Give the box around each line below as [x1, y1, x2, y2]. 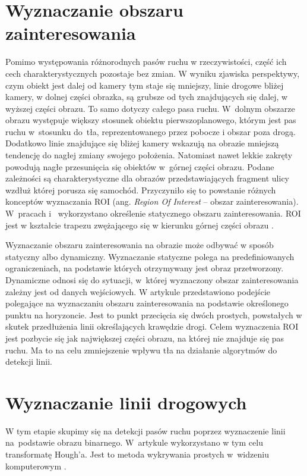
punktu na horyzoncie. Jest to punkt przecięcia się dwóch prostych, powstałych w [5, 308, 302, 321]
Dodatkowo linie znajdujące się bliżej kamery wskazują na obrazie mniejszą [5, 137, 279, 149]
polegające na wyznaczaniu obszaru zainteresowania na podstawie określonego [5, 297, 289, 309]
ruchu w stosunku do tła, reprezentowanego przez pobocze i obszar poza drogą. [5, 125, 296, 137]
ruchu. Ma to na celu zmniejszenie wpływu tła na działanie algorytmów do [5, 343, 277, 356]
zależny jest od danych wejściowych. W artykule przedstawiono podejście [5, 285, 271, 297]
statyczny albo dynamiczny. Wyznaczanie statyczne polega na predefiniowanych [5, 250, 295, 262]
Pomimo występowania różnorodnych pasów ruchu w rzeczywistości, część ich [5, 55, 287, 68]
